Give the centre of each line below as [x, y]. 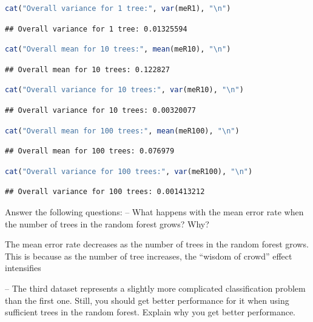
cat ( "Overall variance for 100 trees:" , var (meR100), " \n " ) [129, 171]
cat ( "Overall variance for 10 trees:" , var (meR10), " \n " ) [124, 90]
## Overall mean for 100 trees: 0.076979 [90, 151]
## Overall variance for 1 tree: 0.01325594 [96, 29]
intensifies [23, 268]
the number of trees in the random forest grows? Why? [107, 223]
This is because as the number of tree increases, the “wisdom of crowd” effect [149, 256]
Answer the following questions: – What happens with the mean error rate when [154, 211]
